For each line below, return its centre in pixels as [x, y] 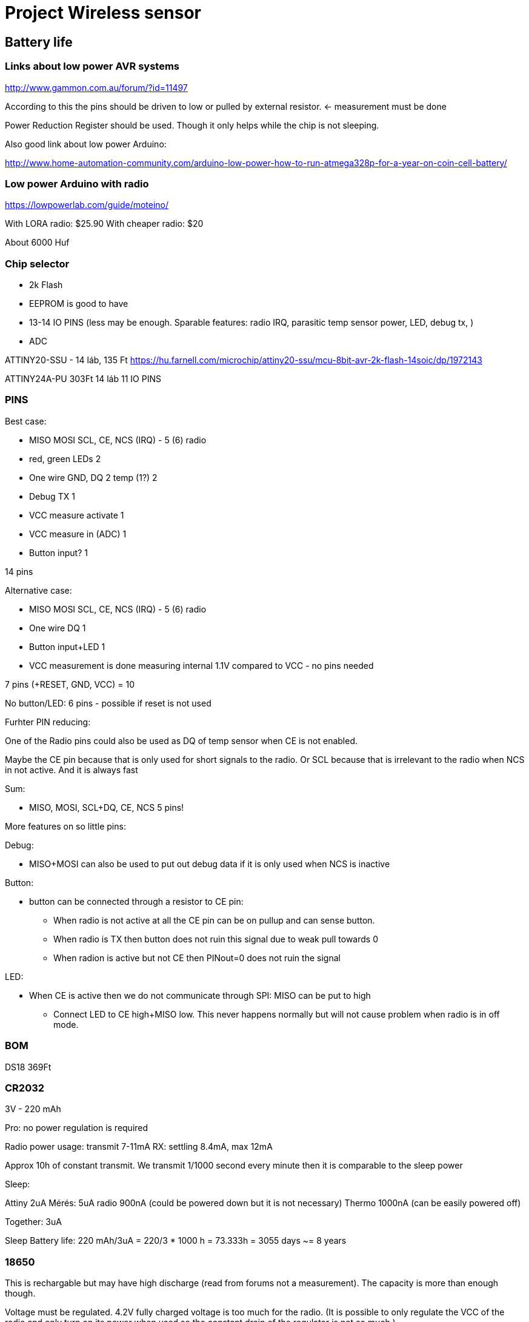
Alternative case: [38, 590]
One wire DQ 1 [58, 628]
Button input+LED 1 [67, 646]
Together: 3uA [33, 1222]
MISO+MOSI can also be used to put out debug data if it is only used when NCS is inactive [210, 864]
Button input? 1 [58, 552]
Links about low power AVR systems [92, 66]
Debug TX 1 [52, 496]
